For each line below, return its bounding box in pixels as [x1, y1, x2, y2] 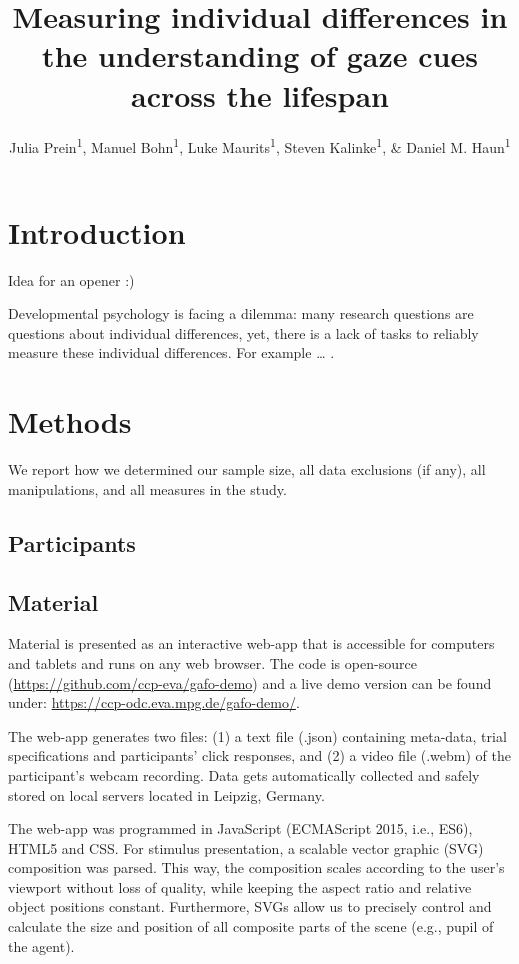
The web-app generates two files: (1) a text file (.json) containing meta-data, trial [8, 725, 507, 746]
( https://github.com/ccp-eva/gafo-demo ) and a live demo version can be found [8, 672, 492, 693]
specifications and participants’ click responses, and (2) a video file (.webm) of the [8, 745, 511, 766]
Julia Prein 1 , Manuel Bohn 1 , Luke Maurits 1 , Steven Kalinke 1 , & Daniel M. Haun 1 [9, 133, 511, 157]
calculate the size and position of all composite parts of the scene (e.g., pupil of [8, 916, 494, 937]
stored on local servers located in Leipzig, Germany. [8, 784, 325, 805]
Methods [8, 401, 132, 442]
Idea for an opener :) [8, 269, 135, 290]
